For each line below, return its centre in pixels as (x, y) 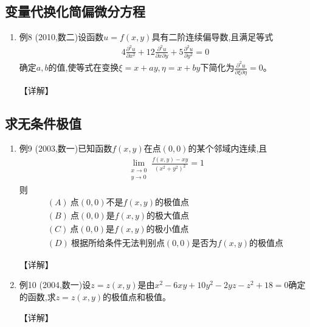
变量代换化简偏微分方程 (75, 11)
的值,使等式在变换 (84, 67)
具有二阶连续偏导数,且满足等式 (212, 37)
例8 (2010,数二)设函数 (61, 37)
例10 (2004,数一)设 (55, 285)
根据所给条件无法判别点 (118, 243)
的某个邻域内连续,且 (228, 148)
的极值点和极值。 (136, 296)
